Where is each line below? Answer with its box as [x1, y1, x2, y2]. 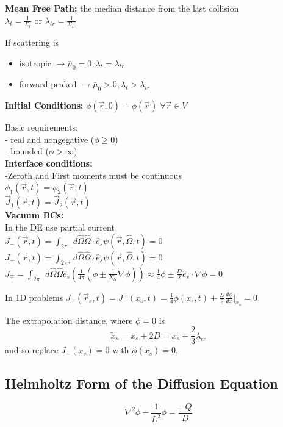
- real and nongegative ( [5, 132, 95, 145]
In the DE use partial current [5, 221, 115, 234]
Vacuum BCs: [5, 209, 64, 221]
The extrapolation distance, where [5, 314, 133, 326]
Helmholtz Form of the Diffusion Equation [5, 373, 278, 392]
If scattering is [5, 36, 59, 49]
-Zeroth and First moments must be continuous [5, 168, 182, 181]
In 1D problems [5, 290, 63, 303]
